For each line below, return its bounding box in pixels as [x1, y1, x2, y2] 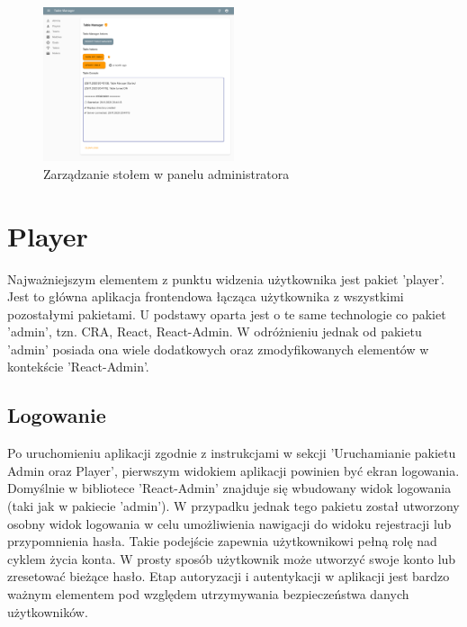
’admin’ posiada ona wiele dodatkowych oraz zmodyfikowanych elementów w [7, 339, 429, 358]
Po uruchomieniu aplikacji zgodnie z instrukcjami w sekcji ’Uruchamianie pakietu [7, 443, 456, 462]
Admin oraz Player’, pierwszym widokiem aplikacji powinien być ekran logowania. [7, 461, 460, 479]
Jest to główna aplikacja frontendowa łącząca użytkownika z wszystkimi [7, 287, 404, 306]
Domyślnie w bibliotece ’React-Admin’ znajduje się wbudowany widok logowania [7, 479, 452, 497]
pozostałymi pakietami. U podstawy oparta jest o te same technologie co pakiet [7, 304, 446, 323]
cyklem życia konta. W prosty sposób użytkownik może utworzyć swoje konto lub [7, 549, 456, 568]
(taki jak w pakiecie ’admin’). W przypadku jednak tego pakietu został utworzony [7, 497, 460, 515]
